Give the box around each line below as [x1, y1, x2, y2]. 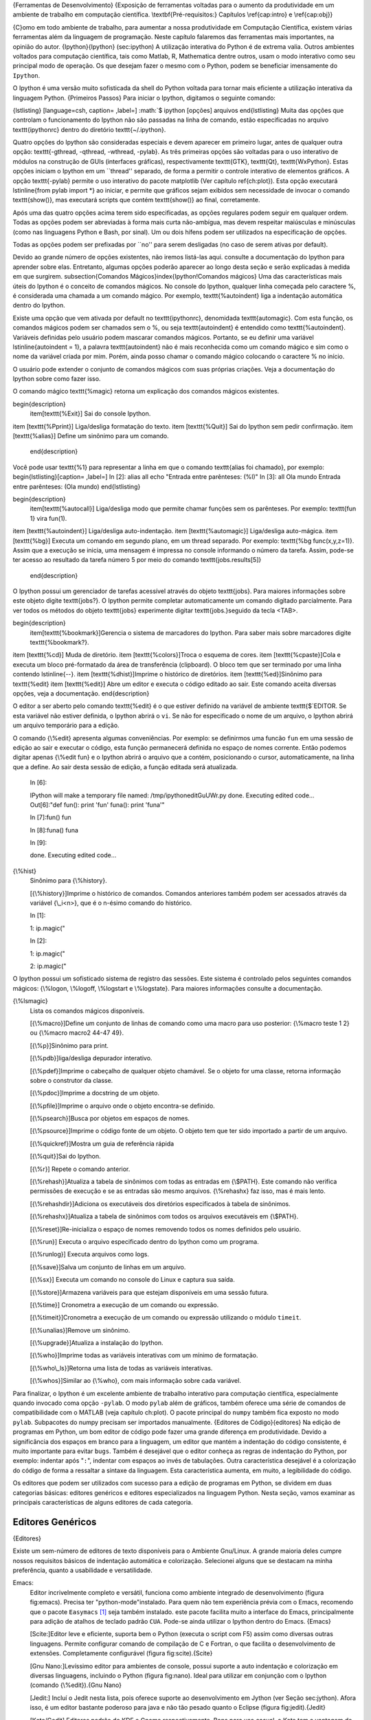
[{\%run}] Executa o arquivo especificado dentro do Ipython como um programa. [30, 1237, 259, 1245]
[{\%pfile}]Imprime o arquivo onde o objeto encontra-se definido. [30, 1101, 216, 1110]
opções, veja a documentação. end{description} [12, 689, 150, 698]
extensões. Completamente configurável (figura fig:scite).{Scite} [30, 1649, 213, 1657]
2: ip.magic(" [30, 962, 67, 970]
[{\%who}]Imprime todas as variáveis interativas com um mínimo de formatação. [30, 1351, 258, 1359]
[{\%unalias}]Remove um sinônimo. [30, 1326, 131, 1334]
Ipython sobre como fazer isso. [12, 375, 101, 383]
